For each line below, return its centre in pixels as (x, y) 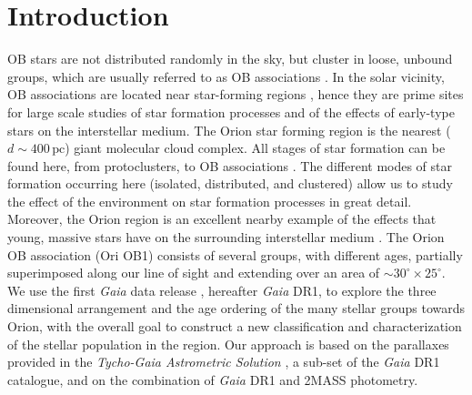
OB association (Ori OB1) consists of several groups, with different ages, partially (235, 254)
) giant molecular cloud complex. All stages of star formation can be (255, 148)
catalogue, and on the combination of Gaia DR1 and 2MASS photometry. (213, 379)
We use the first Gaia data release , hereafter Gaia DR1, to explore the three (222, 290)
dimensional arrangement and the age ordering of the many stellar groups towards (236, 308)
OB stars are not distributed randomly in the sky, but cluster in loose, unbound (230, 59)
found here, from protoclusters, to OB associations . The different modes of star (230, 165)
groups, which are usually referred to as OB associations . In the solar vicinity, (226, 76)
